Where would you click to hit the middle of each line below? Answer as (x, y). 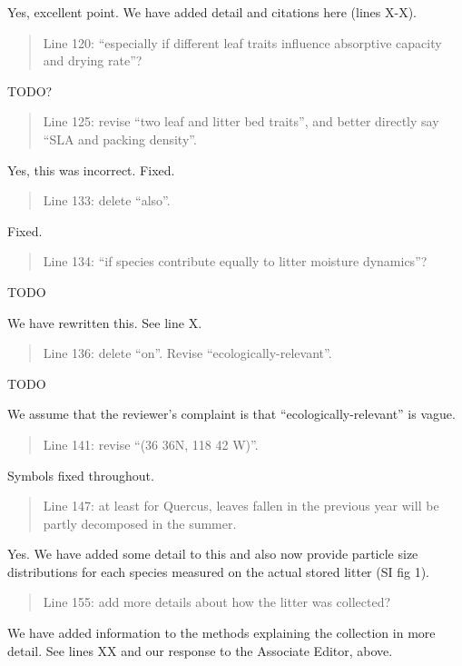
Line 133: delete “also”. (107, 200)
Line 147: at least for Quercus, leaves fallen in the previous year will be (241, 506)
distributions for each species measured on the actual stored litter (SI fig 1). (218, 571)
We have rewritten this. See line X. (105, 322)
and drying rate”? (93, 60)
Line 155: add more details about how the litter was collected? (217, 602)
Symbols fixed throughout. (81, 475)
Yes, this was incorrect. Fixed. (91, 169)
